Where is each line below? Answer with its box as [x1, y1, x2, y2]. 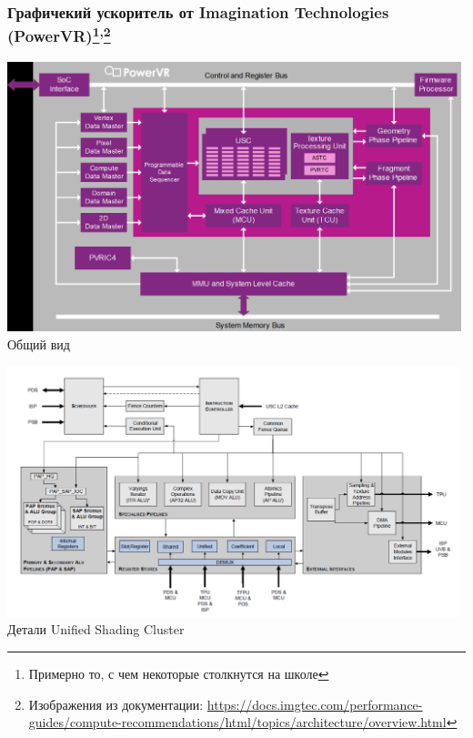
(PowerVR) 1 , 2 [7, 22, 111, 47]
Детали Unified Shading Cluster [7, 620, 185, 639]
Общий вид [7, 334, 70, 353]
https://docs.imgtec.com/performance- [206, 694, 423, 713]
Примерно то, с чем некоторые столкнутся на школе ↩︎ [28, 664, 329, 682]
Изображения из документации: [28, 694, 204, 713]
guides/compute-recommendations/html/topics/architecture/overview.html [28, 713, 447, 732]
